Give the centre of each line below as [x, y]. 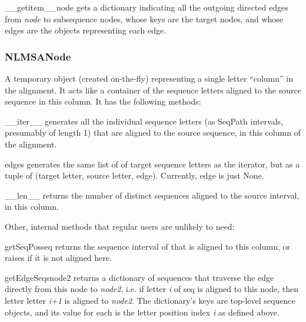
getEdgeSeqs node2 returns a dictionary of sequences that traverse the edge [139, 277]
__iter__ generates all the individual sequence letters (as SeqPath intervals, [144, 121]
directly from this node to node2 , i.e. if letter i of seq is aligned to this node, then [152, 289]
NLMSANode [38, 56]
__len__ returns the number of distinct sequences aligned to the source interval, [152, 195]
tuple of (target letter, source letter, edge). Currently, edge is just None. [134, 175]
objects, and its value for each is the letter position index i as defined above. [142, 312]
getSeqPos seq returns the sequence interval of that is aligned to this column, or [147, 246]
